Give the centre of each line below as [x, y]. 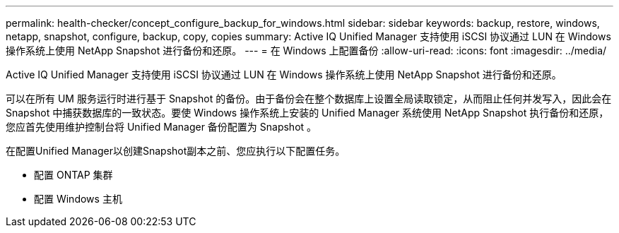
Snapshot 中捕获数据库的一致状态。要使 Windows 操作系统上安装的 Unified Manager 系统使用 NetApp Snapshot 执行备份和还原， [307, 113]
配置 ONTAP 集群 [73, 175]
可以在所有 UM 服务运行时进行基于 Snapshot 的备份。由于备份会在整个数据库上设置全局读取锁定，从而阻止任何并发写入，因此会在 [309, 98]
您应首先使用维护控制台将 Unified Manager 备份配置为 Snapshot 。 [161, 127]
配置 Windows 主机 [78, 199]
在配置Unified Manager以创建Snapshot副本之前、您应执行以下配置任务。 [176, 151]
